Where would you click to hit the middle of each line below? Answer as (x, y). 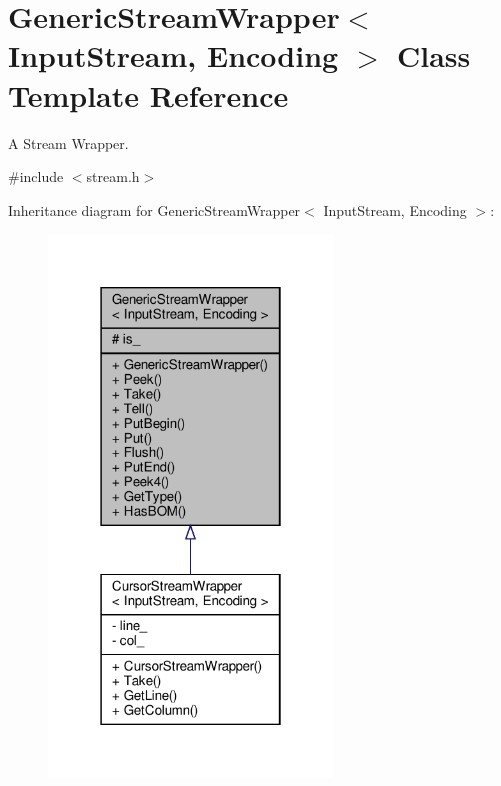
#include (36, 176)
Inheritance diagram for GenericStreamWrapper (154, 209)
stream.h (113, 176)
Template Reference (148, 94)
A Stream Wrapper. (68, 142)
